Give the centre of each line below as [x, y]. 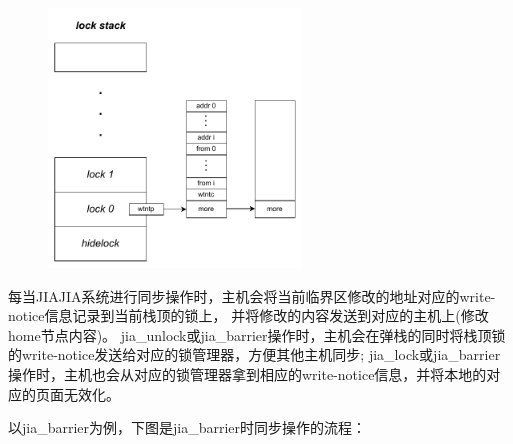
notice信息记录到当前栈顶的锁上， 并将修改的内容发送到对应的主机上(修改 [248, 315]
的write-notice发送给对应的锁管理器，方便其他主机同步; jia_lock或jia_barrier [254, 354]
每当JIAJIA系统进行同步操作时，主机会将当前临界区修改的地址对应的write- [252, 295]
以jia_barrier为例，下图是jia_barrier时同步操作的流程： [187, 427]
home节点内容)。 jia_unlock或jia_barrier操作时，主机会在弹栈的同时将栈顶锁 [257, 334]
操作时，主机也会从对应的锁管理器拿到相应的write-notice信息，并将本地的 [247, 373]
